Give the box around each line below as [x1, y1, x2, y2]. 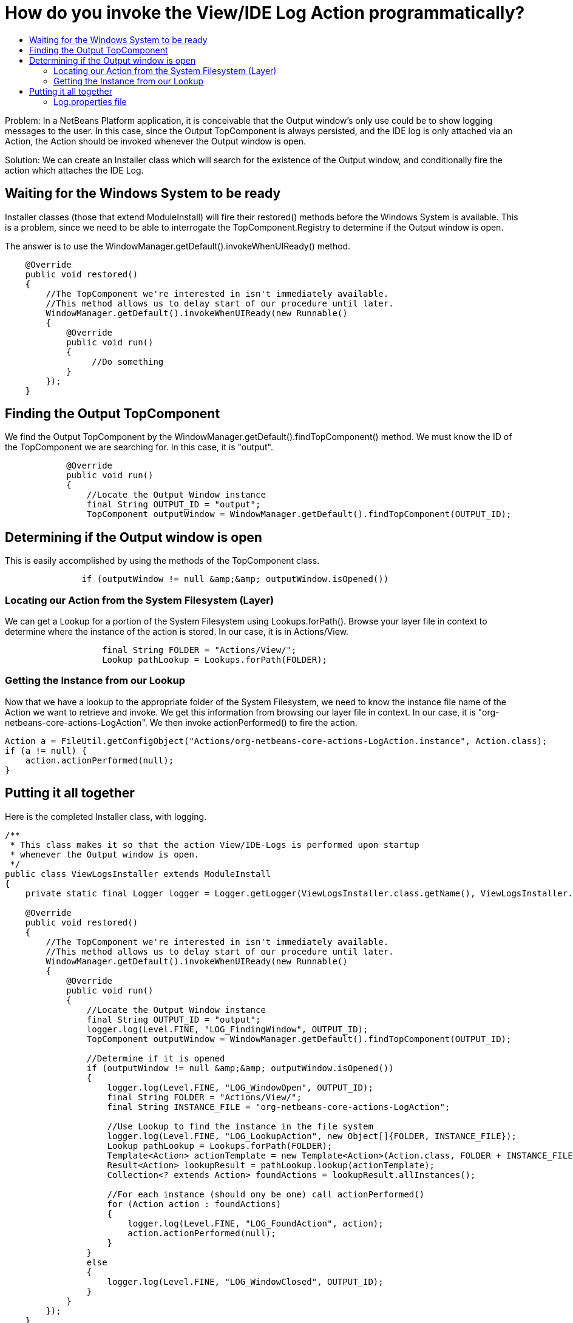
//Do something [92, 356, 164, 367]
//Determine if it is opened [86, 1053, 225, 1063]
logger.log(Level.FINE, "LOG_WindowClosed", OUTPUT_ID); [107, 1276, 384, 1287]
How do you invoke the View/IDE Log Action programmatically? [5, 2, 525, 23]
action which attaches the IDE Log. [5, 164, 144, 175]
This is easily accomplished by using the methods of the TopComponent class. [5, 555, 320, 566]
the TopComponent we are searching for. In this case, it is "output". [5, 442, 273, 453]
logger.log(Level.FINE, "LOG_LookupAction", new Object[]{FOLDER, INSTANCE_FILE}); [107, 1131, 517, 1141]
